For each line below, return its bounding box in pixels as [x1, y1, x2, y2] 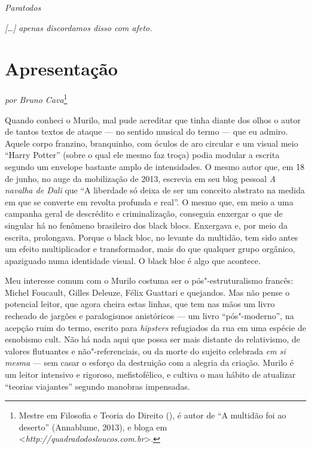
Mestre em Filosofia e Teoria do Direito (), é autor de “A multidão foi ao [19, 409, 286, 421]
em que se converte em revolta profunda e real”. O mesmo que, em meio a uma [5, 195, 294, 208]
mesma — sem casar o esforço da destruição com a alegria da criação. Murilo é [5, 356, 294, 369]
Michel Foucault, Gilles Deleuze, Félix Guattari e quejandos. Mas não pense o [5, 286, 289, 298]
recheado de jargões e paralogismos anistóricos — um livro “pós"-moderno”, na [5, 310, 294, 322]
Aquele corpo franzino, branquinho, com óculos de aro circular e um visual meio [5, 136, 298, 149]
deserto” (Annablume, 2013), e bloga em [19, 420, 167, 433]
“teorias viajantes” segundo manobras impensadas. [5, 380, 190, 392]
